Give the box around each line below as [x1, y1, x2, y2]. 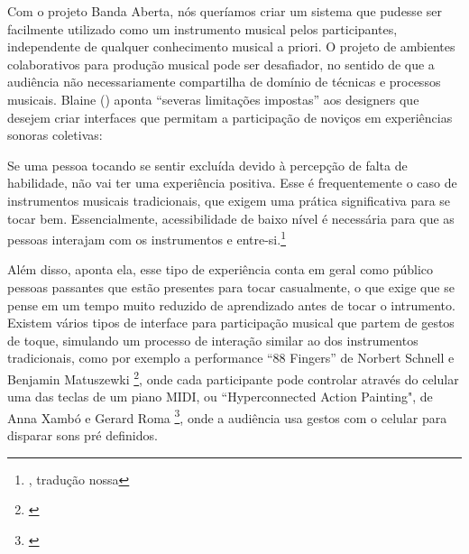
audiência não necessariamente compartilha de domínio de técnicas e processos [7, 72, 441, 91]
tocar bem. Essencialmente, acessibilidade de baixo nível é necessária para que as [7, 208, 455, 227]
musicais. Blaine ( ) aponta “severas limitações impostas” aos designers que [7, 89, 419, 108]
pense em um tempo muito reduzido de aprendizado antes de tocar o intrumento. [7, 295, 455, 314]
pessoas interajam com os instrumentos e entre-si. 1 [7, 227, 286, 248]
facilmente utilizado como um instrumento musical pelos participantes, [7, 19, 398, 38]
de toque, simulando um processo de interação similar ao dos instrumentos [7, 330, 418, 349]
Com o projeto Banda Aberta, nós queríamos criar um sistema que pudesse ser [7, 2, 442, 20]
